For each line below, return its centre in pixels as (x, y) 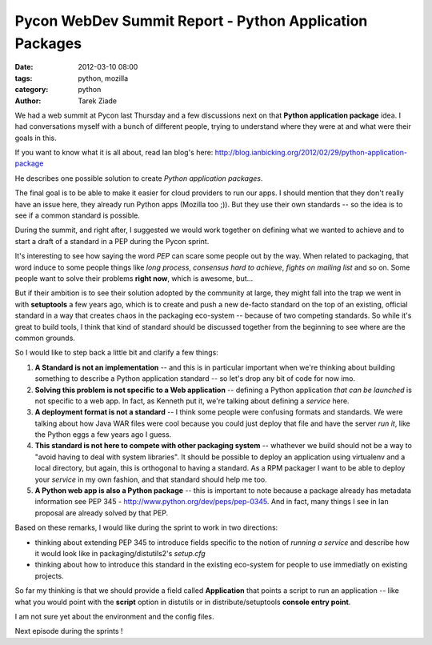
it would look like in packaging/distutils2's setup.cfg (120, 553)
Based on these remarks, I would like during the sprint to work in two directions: (146, 527)
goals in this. (36, 138)
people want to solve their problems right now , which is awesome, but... (134, 278)
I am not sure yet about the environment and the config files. (114, 616)
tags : (24, 78)
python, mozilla (103, 78)
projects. (49, 575)
